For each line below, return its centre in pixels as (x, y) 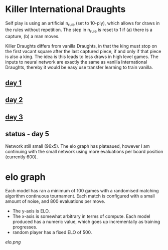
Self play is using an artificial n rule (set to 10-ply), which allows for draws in (82, 24)
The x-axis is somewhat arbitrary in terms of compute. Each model (81, 216)
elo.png (13, 242)
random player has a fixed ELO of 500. (52, 232)
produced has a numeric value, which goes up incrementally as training (86, 222)
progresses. (25, 227)
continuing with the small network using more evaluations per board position (84, 151)
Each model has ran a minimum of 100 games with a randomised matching (82, 191)
